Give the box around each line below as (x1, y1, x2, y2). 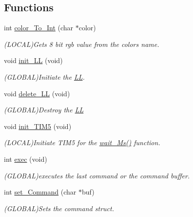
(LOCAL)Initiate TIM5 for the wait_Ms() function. (4, 137, 160, 148)
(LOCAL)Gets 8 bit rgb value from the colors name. (4, 39, 159, 49)
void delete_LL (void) (4, 88, 70, 98)
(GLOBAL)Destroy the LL (4, 105, 84, 115)
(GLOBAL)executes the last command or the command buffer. (4, 170, 190, 180)
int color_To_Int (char (4, 22, 74, 33)
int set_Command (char (4, 187, 77, 197)
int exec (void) (4, 153, 47, 164)
